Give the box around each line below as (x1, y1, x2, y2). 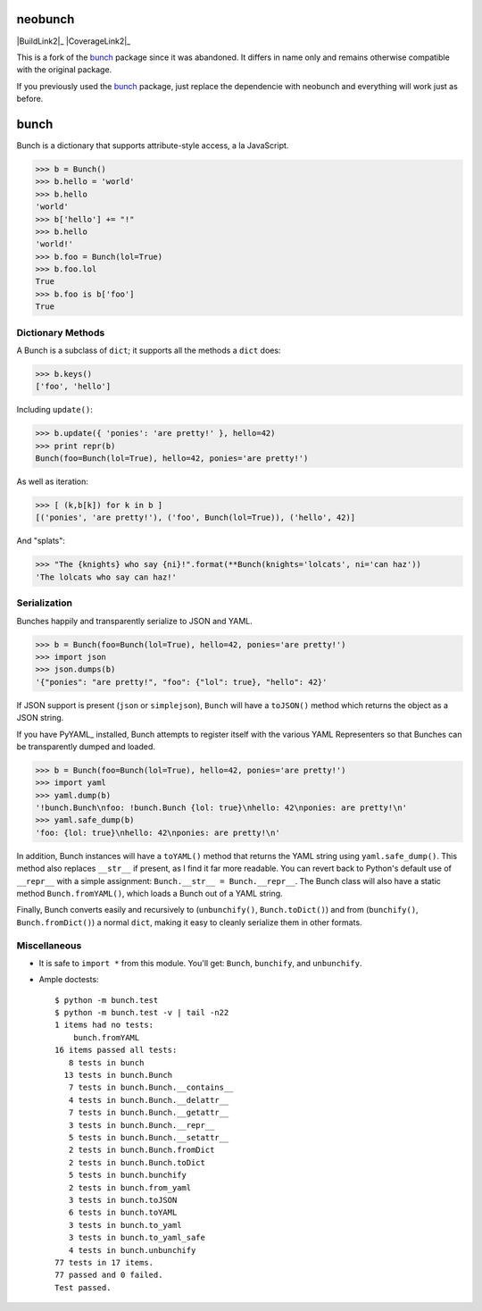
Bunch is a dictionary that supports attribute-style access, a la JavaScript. (16, 139, 289, 151)
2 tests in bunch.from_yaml (68, 1182, 192, 1192)
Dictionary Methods (16, 326, 105, 338)
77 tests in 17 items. (54, 1257, 154, 1267)
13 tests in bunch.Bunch (63, 1070, 173, 1081)
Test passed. (54, 1282, 112, 1292)
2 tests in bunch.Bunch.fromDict (68, 1145, 215, 1156)
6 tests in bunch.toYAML (68, 1207, 178, 1218)
